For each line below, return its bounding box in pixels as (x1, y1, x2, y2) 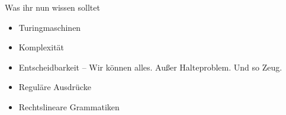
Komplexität (18, 41, 65, 53)
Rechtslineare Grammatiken (18, 100, 120, 113)
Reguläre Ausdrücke (18, 81, 91, 93)
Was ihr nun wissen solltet (5, 1, 100, 13)
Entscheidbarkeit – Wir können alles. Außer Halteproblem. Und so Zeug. (18, 60, 282, 73)
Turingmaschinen (18, 21, 81, 33)
